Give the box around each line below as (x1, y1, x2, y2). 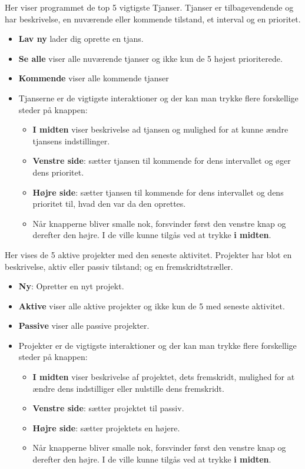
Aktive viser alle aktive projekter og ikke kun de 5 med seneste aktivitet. (18, 299, 285, 312)
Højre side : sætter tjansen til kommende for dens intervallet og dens (32, 186, 284, 198)
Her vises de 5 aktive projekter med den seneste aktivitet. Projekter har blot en (5, 248, 292, 260)
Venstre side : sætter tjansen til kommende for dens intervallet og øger (32, 154, 291, 167)
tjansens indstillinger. (32, 134, 110, 147)
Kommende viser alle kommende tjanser (18, 72, 169, 84)
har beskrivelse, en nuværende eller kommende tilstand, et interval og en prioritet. (5, 12, 301, 25)
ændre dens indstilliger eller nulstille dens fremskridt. (32, 382, 224, 394)
